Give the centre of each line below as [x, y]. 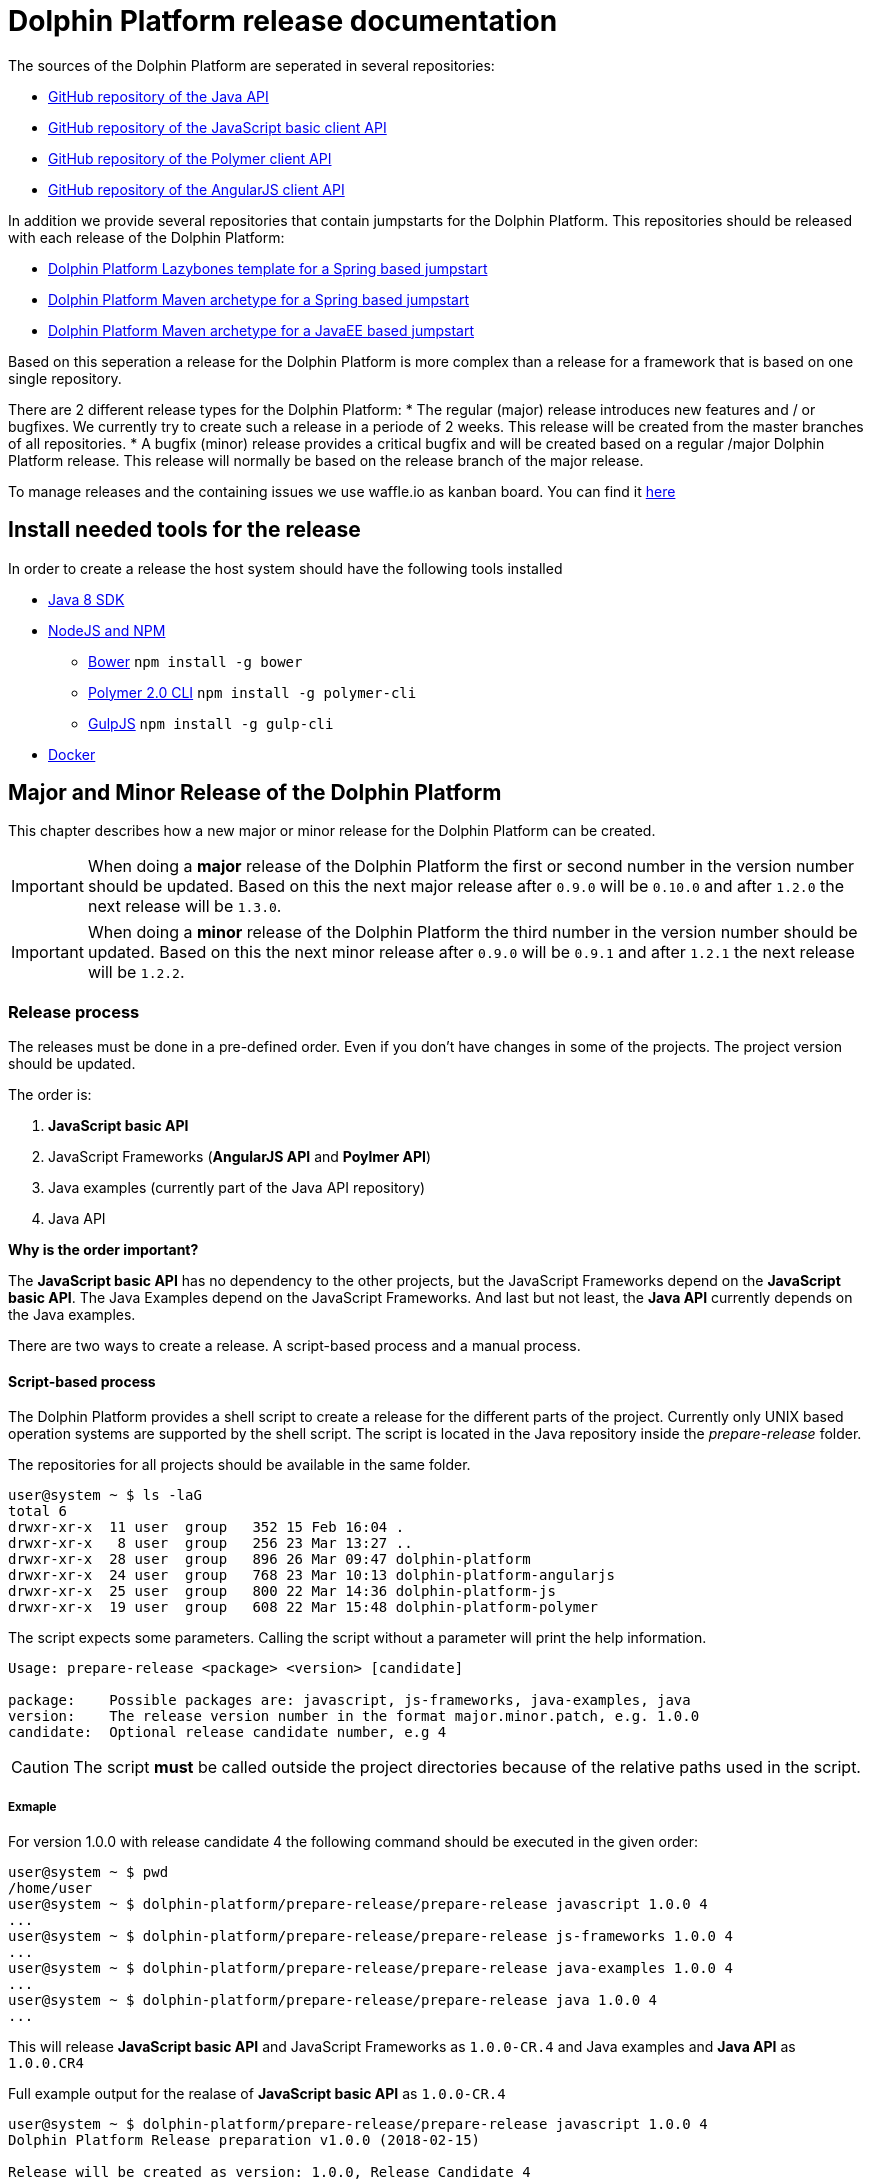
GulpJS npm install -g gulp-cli [211, 723]
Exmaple [32, 1806]
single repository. [65, 378]
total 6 [38, 1511]
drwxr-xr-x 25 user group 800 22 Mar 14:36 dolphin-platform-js [282, 1591]
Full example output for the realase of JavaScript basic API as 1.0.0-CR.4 [257, 2094]
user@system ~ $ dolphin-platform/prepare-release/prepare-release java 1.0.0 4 [333, 2000]
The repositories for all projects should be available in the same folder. [239, 1465]
